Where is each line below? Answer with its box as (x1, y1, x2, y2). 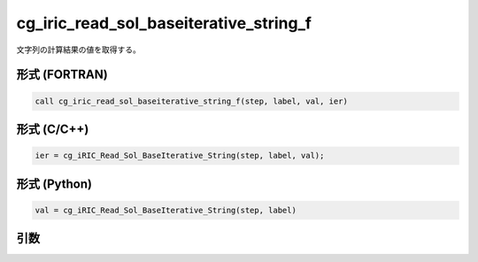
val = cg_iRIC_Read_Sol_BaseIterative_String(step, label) (35, 204, 297, 215)
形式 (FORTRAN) (16, 67, 108, 82)
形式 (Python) (16, 176, 93, 191)
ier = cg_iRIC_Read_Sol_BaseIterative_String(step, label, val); (35, 150, 325, 161)
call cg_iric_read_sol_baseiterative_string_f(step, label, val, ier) (35, 96, 349, 106)
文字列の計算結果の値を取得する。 (16, 44, 141, 55)
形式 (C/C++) (16, 121, 89, 136)
